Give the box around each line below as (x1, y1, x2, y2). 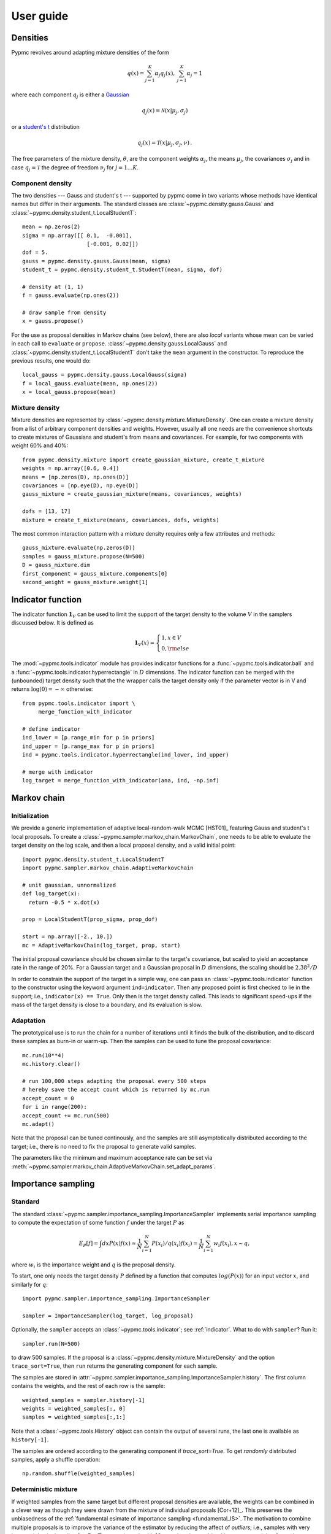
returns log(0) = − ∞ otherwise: (11, 685, 93, 693)
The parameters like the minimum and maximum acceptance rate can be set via (11, 1154, 213, 1162)
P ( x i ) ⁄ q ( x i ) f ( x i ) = (151, 1240, 198, 1248)
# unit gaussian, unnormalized (22, 881, 116, 888)
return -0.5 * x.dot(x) (28, 899, 101, 906)
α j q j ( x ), (154, 70, 175, 78)
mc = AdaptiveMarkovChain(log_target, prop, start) (22, 942, 181, 949)
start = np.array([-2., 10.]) (22, 933, 113, 940)
